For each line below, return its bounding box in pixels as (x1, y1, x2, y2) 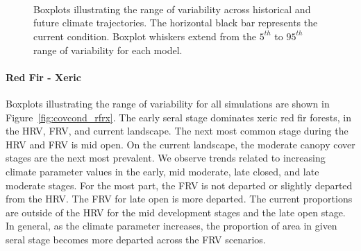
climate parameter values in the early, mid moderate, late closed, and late (6, 164, 319, 178)
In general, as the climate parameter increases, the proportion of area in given (6, 218, 337, 233)
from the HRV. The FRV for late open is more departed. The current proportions (6, 191, 353, 206)
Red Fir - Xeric (6, 69, 81, 84)
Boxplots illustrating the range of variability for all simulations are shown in (6, 96, 330, 110)
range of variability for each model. (33, 42, 183, 57)
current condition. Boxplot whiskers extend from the (33, 28, 256, 43)
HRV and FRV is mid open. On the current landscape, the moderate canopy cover (6, 137, 355, 151)
